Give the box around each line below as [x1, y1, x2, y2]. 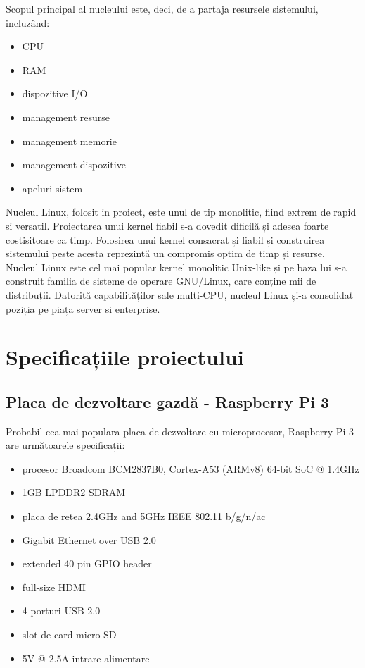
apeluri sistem [22, 180, 83, 195]
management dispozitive [22, 157, 126, 172]
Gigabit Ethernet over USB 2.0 [22, 532, 156, 547]
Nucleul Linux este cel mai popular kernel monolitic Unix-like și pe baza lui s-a [6, 259, 347, 274]
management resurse [22, 109, 110, 124]
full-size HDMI [22, 579, 86, 594]
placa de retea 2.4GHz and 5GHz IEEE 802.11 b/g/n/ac [22, 509, 266, 524]
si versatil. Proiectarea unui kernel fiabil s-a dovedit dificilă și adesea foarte [6, 218, 329, 233]
